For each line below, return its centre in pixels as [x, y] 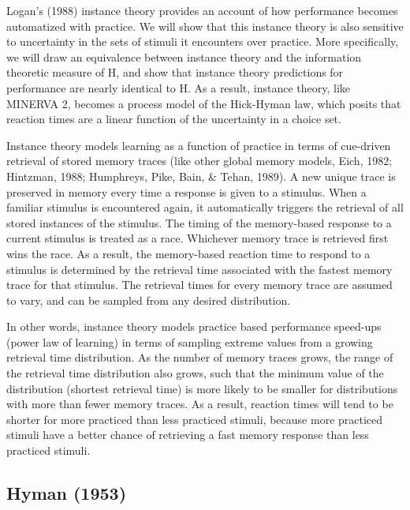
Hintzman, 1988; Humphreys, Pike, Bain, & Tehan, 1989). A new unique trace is [201, 176]
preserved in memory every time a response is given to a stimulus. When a [186, 191]
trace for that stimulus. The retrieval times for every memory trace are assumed [199, 285]
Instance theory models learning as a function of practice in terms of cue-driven [199, 145]
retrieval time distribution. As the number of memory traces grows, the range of [200, 357]
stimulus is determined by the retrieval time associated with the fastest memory [199, 269]
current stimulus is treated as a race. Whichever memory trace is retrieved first [198, 238]
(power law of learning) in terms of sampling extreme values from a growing [190, 341]
